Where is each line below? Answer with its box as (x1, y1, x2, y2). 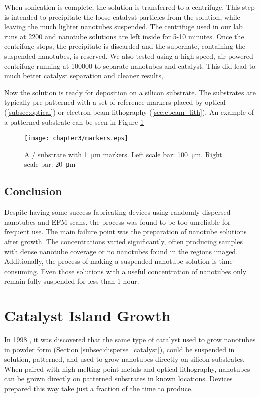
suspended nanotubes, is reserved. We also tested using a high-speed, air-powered (4, 50, 253, 61)
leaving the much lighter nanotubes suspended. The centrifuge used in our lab (4, 21, 243, 32)
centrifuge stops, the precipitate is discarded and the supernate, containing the (4, 41, 246, 51)
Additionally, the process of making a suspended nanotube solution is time (4, 256, 233, 267)
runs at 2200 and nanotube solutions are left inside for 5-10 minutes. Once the (4, 31, 244, 41)
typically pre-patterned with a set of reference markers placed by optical (4, 97, 226, 107)
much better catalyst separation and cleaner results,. (4, 70, 165, 81)
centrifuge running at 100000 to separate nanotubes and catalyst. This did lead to (4, 60, 256, 71)
